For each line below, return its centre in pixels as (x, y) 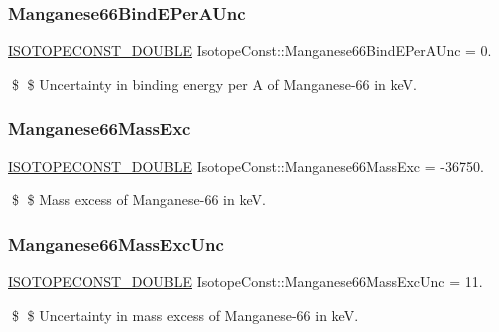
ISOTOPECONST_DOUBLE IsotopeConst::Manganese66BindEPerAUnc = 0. (250, 50)
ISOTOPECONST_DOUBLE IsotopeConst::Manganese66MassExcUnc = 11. (245, 281)
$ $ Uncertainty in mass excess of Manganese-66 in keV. (185, 314)
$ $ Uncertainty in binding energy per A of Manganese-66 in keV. (214, 83)
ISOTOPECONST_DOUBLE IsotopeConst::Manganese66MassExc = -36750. (246, 165)
